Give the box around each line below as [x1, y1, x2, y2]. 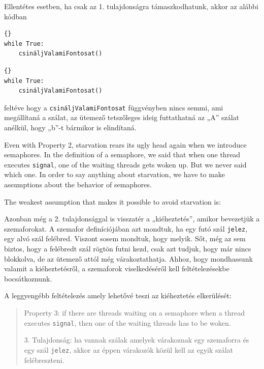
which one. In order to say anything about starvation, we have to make [4, 169, 225, 180]
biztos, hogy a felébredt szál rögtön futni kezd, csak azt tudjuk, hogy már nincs [4, 243, 251, 254]
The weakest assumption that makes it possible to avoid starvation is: [4, 196, 221, 207]
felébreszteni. [24, 354, 64, 365]
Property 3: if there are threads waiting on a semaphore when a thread [24, 307, 245, 318]
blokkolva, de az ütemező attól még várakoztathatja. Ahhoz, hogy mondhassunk [4, 253, 253, 264]
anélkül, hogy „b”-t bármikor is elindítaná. [4, 122, 137, 132]
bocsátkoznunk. [4, 273, 52, 283]
